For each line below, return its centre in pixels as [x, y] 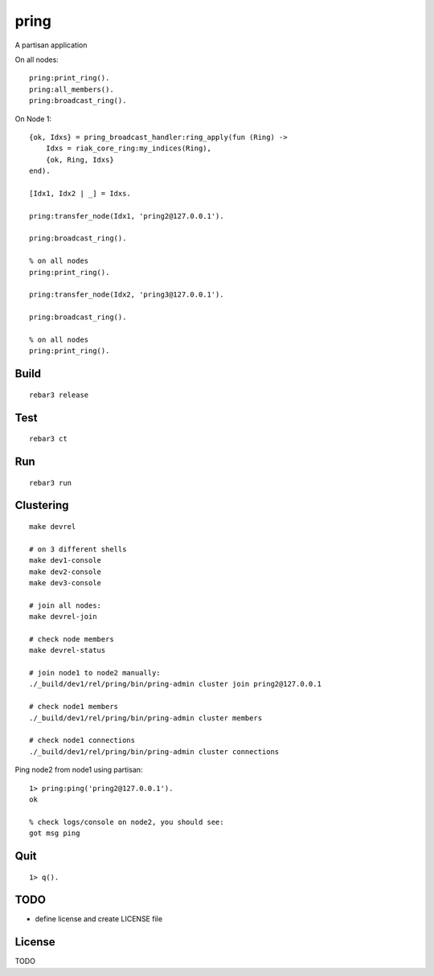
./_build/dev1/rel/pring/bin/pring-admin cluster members [146, 718]
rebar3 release [59, 395]
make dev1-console [66, 560]
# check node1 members [74, 707]
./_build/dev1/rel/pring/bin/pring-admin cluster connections [154, 751]
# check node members [72, 639]
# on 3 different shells [78, 549]
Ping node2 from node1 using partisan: [79, 770]
